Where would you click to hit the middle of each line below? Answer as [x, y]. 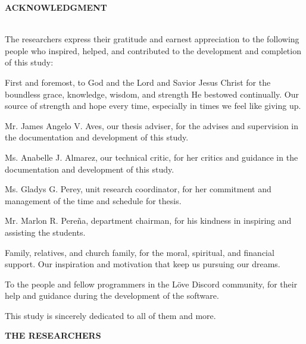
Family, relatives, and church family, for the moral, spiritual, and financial [140, 252]
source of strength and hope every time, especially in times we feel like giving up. [153, 106]
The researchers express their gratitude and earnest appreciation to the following [152, 39]
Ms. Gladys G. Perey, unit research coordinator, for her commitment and [138, 189]
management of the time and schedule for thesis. [93, 200]
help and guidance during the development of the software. [112, 295]
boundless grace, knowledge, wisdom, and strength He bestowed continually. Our [152, 94]
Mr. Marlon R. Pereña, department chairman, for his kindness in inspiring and [148, 221]
